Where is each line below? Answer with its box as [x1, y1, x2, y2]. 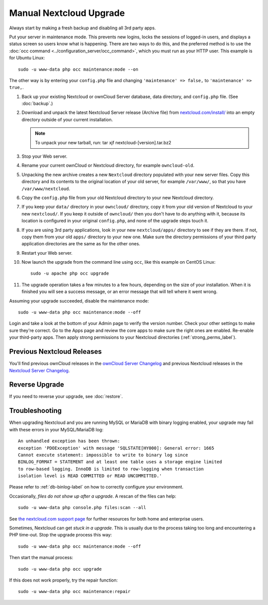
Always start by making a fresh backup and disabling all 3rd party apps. [9, 25, 156, 31]
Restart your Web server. [21, 250, 73, 256]
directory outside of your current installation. [21, 116, 113, 122]
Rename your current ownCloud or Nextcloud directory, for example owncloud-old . [21, 162, 195, 169]
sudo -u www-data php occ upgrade [18, 566, 102, 572]
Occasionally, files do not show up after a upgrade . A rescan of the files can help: [9, 493, 176, 499]
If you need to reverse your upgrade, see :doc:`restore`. [9, 394, 123, 400]
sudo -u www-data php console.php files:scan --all [18, 505, 146, 510]
